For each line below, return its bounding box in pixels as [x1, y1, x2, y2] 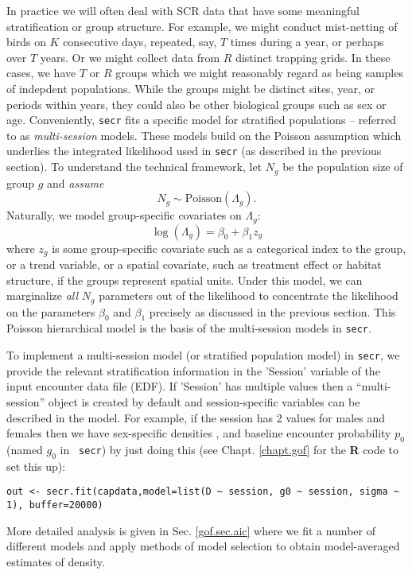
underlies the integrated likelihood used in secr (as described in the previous [6, 142, 382, 159]
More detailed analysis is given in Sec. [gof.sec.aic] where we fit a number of [6, 522, 375, 538]
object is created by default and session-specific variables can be [48, 393, 360, 410]
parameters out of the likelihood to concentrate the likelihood [99, 287, 398, 304]
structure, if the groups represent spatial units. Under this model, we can [6, 271, 363, 288]
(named [6, 441, 43, 457]
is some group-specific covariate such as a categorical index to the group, [52, 239, 406, 256]
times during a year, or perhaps [230, 33, 384, 50]
